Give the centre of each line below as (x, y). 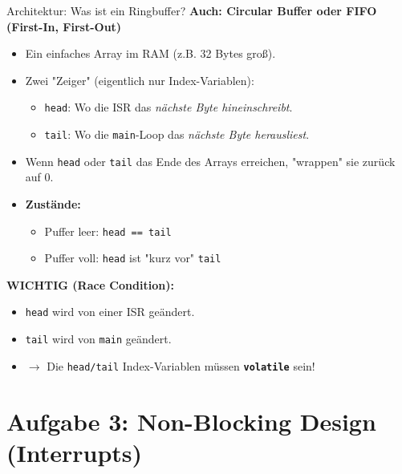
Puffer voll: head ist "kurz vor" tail (133, 258)
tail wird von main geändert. (98, 339)
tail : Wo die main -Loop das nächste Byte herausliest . (177, 134)
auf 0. (39, 177)
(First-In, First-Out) (64, 26)
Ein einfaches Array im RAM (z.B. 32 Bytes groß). (150, 53)
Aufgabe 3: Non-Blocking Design (191, 421)
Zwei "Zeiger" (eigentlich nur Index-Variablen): (140, 80)
